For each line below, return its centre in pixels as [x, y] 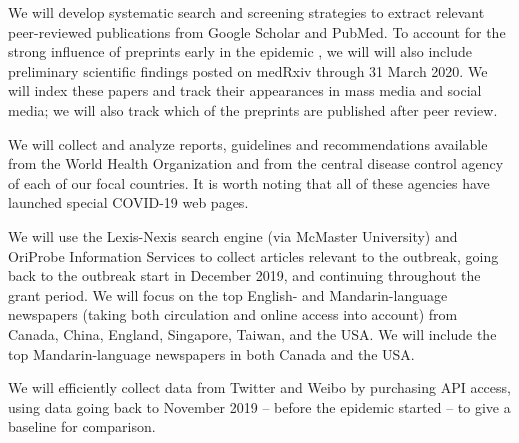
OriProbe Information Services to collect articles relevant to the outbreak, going [253, 255]
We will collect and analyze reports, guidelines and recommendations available [248, 143]
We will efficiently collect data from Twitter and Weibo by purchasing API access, [259, 387]
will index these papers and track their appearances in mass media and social [245, 90]
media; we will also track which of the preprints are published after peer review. [253, 109]
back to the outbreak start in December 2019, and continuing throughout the [244, 275]
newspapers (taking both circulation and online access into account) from [233, 314]
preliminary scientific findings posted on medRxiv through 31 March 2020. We [248, 70]
